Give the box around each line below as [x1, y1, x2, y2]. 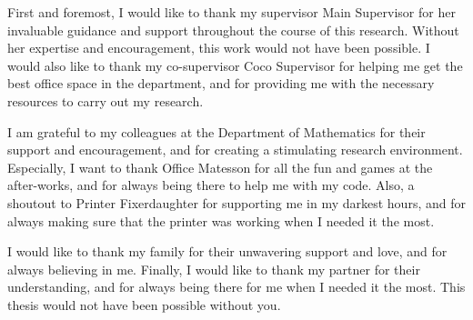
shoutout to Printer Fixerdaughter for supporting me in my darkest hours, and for [7, 193, 466, 212]
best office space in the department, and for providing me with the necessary [7, 74, 435, 93]
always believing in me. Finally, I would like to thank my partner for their [7, 259, 420, 278]
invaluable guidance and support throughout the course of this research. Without [7, 20, 459, 39]
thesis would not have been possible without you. [7, 295, 281, 314]
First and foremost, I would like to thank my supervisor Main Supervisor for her [7, 3, 456, 21]
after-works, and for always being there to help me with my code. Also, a [7, 175, 415, 195]
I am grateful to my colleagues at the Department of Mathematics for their [7, 122, 426, 141]
